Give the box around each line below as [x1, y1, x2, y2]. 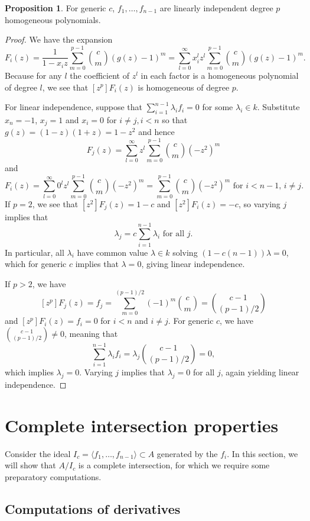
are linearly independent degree [159, 2, 273, 14]
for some [202, 101, 233, 113]
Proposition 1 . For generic [5, 2, 106, 14]
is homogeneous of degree [138, 81, 230, 93]
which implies [5, 366, 54, 378]
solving [172, 246, 198, 258]
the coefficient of [70, 69, 129, 81]
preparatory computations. [5, 470, 102, 483]
